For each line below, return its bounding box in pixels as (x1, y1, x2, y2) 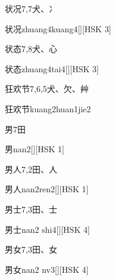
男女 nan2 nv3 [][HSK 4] (5, 263, 89, 275)
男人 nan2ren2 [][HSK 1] (5, 183, 89, 195)
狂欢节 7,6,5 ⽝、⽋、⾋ (5, 82, 89, 95)
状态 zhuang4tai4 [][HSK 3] (5, 62, 99, 75)
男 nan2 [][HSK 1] (5, 143, 64, 155)
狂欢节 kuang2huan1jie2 (5, 102, 91, 115)
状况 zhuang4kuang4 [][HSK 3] (5, 22, 111, 35)
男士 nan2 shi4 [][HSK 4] (5, 223, 90, 235)
